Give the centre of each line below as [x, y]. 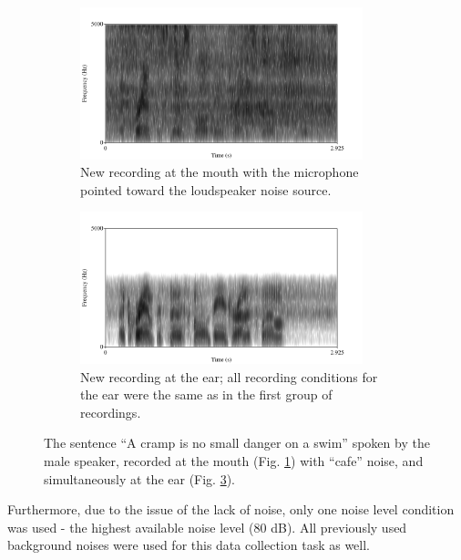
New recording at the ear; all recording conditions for [229, 376]
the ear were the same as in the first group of [206, 394]
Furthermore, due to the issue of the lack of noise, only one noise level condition [231, 509]
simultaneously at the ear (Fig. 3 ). [140, 478]
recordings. [111, 412]
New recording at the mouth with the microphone [220, 172]
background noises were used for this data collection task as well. [189, 545]
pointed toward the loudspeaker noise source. [206, 189]
